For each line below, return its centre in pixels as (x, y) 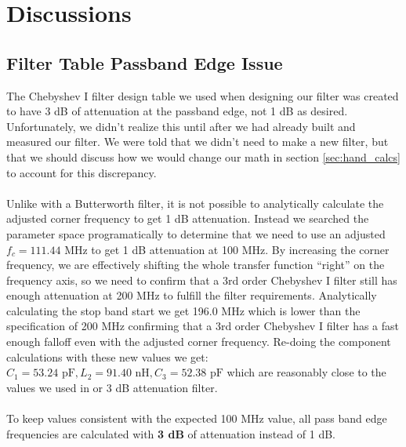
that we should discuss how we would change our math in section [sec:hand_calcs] (203, 156)
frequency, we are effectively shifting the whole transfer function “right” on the (196, 265)
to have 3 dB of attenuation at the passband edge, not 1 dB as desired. (177, 111)
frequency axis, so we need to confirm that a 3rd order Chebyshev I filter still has (202, 280)
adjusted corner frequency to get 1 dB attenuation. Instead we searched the (188, 218)
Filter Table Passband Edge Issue (145, 62)
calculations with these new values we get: (107, 356)
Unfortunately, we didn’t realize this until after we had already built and (181, 126)
